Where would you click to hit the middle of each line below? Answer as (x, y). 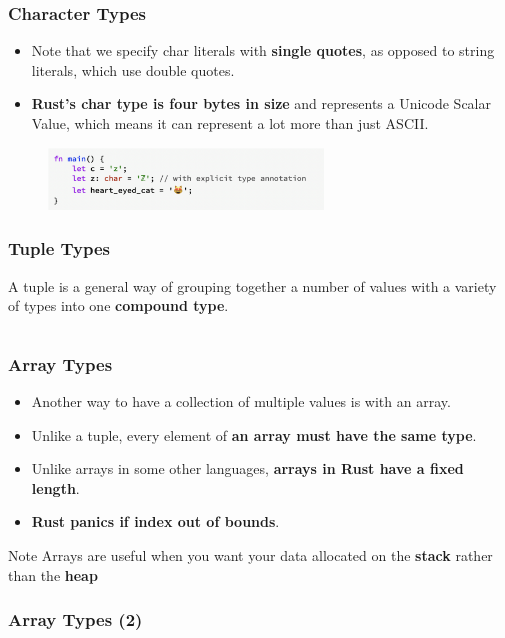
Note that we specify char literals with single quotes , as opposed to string (263, 50)
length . (55, 487)
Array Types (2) (75, 619)
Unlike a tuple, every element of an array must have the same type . (254, 434)
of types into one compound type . (118, 305)
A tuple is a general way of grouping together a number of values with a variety (252, 285)
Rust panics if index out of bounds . (155, 521)
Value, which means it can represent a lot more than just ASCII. (230, 123)
